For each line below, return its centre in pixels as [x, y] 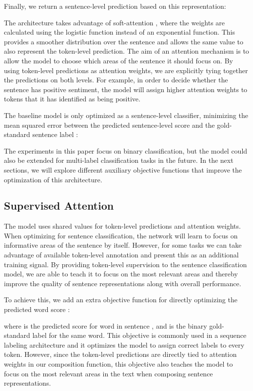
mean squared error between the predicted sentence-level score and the [109, 125]
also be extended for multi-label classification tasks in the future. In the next [119, 160]
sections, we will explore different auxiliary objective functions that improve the [123, 169]
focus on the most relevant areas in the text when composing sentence [108, 373]
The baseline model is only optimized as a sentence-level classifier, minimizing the [126, 115]
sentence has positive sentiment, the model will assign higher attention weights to [126, 89]
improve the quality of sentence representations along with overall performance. [123, 283]
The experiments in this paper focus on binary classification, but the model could [126, 150]
